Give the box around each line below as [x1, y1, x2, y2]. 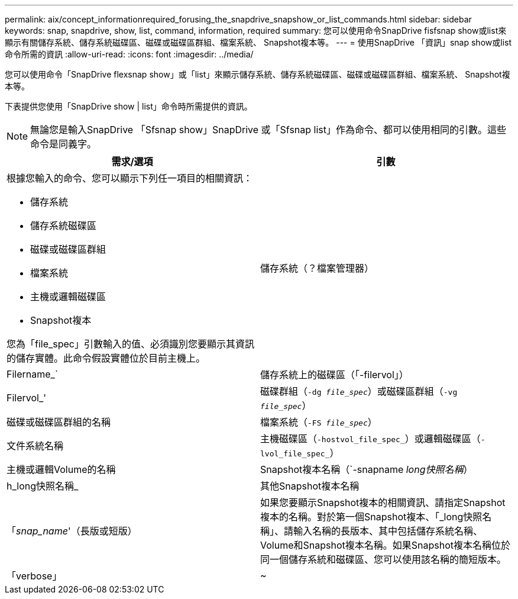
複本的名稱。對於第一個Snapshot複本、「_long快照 [260, 511, 483, 523]
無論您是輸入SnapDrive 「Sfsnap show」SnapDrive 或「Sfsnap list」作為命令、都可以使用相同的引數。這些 [30, 124, 507, 136]
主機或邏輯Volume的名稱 [7, 463, 116, 475]
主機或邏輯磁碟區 [30, 291, 106, 302]
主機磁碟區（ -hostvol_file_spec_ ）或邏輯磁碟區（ [260, 433, 481, 445]
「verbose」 [7, 570, 62, 582]
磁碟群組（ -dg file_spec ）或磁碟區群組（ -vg [260, 385, 458, 397]
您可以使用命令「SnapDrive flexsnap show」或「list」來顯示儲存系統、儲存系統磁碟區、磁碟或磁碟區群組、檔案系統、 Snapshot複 [5, 69, 510, 79]
